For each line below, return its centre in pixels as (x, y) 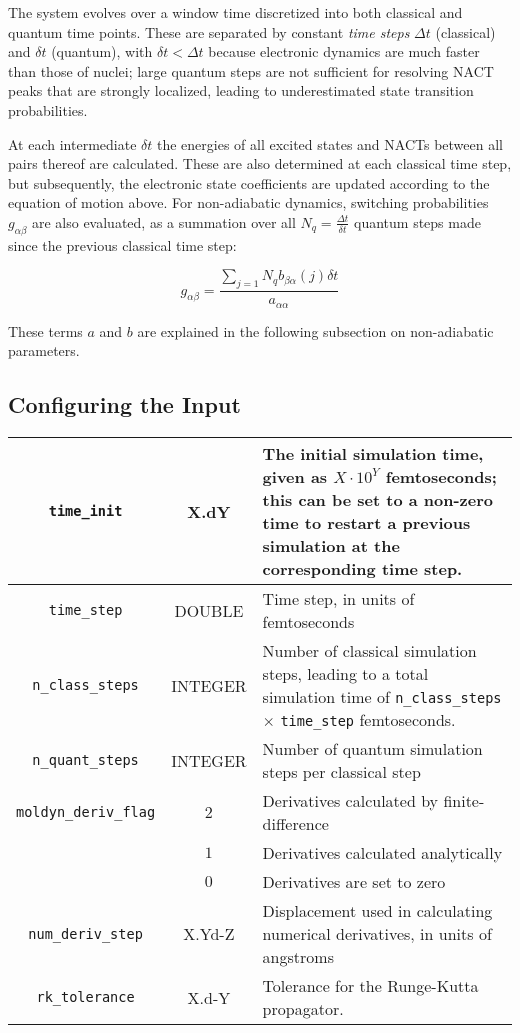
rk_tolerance (85, 997)
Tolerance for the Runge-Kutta (370, 985)
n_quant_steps (85, 760)
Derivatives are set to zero (354, 881)
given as (295, 476)
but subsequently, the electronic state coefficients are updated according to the (249, 182)
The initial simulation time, (373, 453)
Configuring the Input (124, 404)
